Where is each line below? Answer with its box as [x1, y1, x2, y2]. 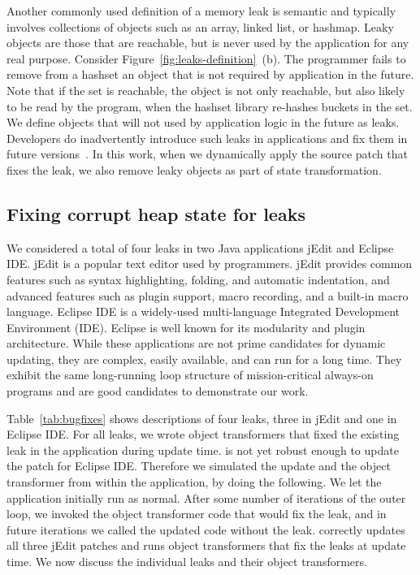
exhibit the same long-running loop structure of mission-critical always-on [6, 366, 374, 383]
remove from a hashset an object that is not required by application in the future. [6, 66, 414, 83]
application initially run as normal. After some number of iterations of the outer [6, 489, 406, 506]
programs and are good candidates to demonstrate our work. [6, 383, 309, 400]
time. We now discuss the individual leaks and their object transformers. [6, 553, 367, 570]
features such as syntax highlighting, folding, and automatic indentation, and [6, 270, 390, 287]
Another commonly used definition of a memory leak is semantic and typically [6, 2, 396, 19]
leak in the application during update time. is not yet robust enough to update [6, 441, 399, 458]
